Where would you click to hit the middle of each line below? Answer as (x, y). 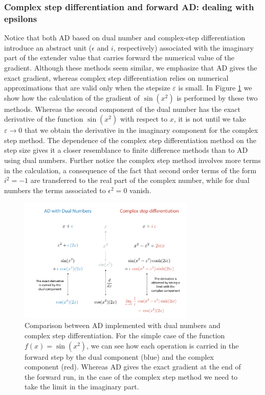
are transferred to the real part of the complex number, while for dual (140, 180)
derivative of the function (44, 119)
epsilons (21, 18)
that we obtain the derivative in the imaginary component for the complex (141, 130)
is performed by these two (217, 97)
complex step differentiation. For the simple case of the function (125, 335)
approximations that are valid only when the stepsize (87, 88)
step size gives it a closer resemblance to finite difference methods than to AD (126, 150)
